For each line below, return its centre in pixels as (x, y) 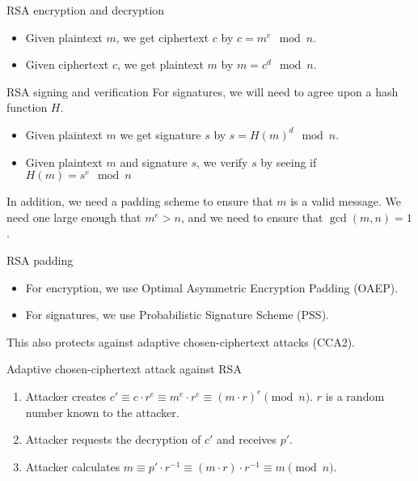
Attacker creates (66, 396)
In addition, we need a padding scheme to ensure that (140, 201)
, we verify (222, 162)
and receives (247, 439)
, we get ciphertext (163, 37)
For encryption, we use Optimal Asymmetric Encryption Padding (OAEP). (212, 287)
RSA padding (40, 260)
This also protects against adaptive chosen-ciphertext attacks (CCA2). (181, 341)
